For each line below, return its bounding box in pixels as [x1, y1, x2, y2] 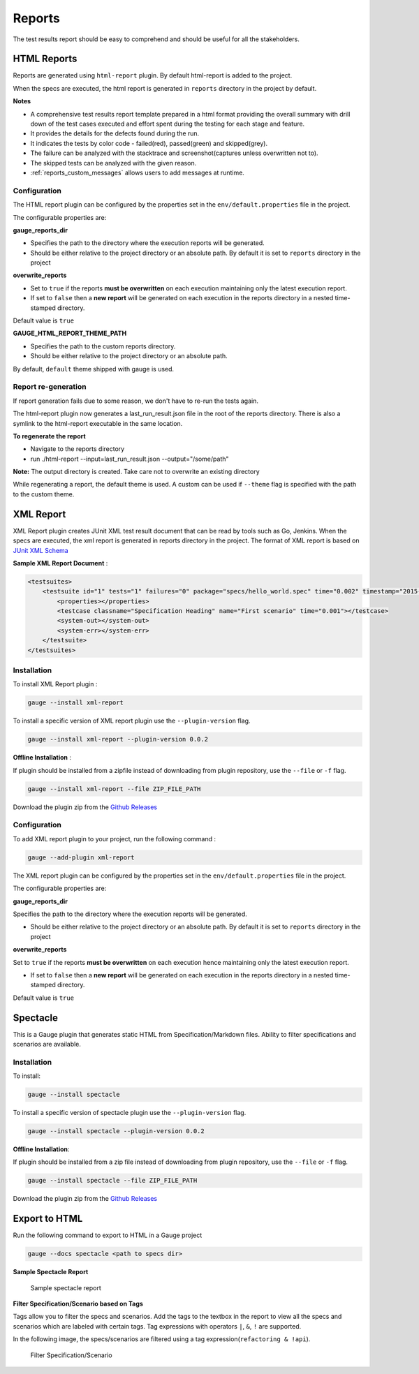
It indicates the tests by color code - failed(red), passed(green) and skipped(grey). [30, 139, 268, 147]
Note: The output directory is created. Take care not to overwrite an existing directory [13, 468, 260, 476]
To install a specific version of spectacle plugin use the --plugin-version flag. [13, 1109, 247, 1117]
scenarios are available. [13, 1040, 82, 1048]
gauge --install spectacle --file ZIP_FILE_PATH [27, 1176, 198, 1185]
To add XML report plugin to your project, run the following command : [13, 834, 216, 843]
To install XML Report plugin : [13, 680, 98, 688]
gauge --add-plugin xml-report [27, 853, 135, 862]
